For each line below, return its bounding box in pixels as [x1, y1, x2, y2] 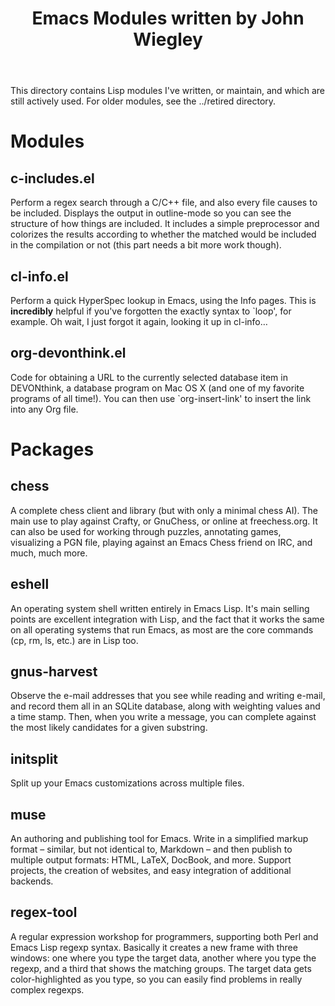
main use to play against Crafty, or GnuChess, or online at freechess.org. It [10, 515, 318, 527]
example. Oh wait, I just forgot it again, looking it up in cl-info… [10, 316, 268, 327]
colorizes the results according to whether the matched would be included [10, 228, 317, 241]
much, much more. [10, 547, 88, 559]
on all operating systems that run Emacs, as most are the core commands [10, 623, 314, 636]
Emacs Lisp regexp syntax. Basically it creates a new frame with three [10, 941, 298, 953]
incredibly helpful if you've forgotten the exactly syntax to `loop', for [10, 305, 292, 317]
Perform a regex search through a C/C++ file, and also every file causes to [10, 197, 318, 209]
